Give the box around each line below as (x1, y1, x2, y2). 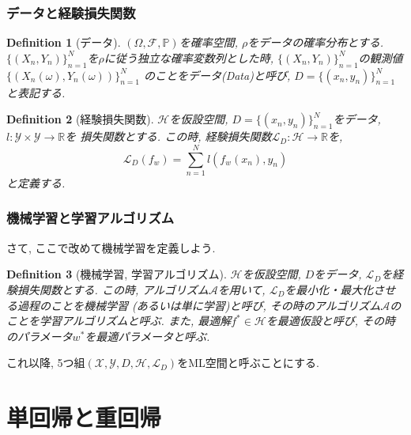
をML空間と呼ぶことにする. (177, 354, 319, 371)
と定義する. (6, 174, 66, 191)
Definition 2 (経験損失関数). (6, 111, 154, 127)
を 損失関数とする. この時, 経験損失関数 (65, 128, 272, 145)
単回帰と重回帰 (6, 401, 162, 433)
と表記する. (6, 84, 66, 100)
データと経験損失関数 (6, 2, 136, 22)
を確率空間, (179, 34, 238, 51)
